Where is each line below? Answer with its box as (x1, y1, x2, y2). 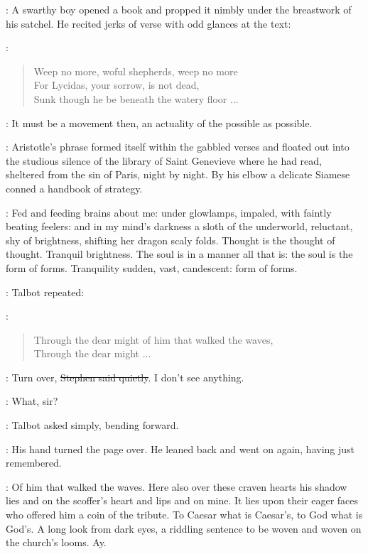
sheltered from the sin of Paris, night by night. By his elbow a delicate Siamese (6, 167, 350, 182)
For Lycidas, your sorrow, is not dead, (33, 77, 200, 92)
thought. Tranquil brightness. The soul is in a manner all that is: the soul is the (6, 246, 353, 261)
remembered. (6, 455, 62, 470)
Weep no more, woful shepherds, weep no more (33, 63, 238, 78)
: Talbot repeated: (6, 284, 85, 299)
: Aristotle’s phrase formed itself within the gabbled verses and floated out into (6, 139, 350, 154)
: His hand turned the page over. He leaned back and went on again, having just (6, 441, 355, 456)
